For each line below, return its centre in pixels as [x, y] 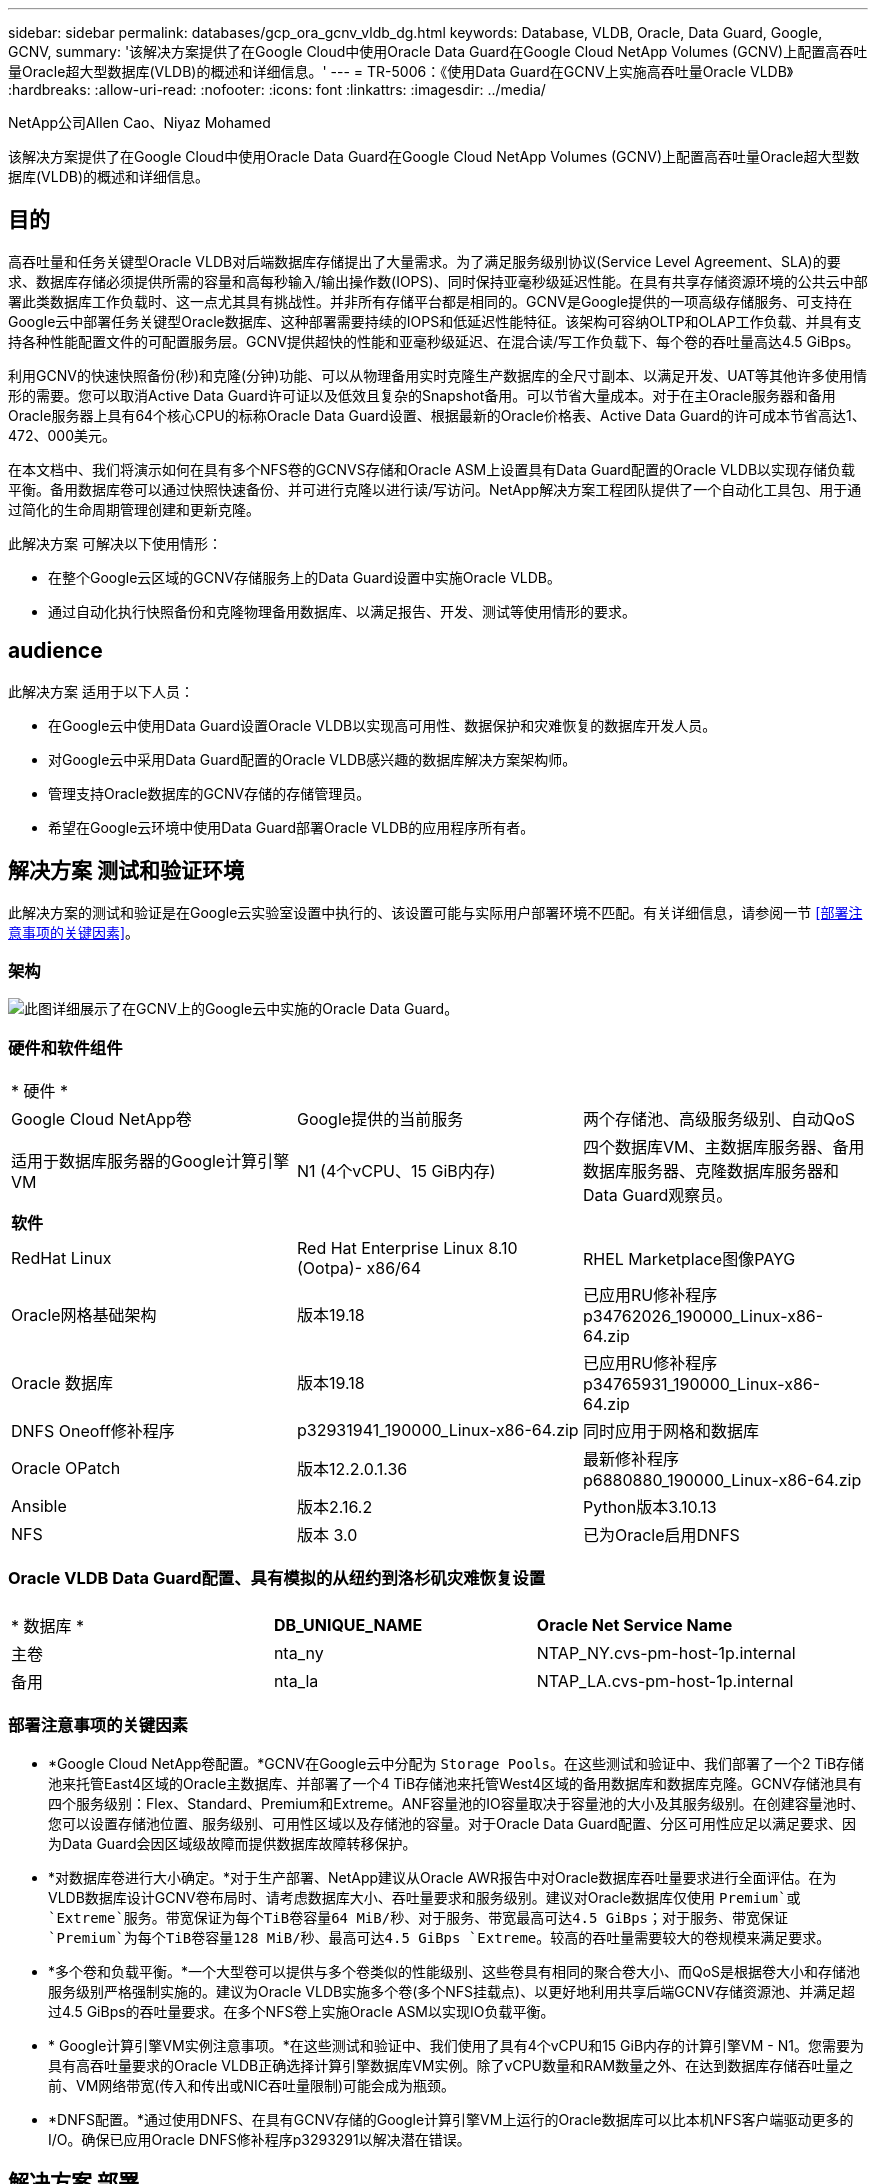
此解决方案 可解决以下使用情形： [115, 543]
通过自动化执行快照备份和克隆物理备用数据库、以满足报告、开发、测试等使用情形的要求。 [342, 611]
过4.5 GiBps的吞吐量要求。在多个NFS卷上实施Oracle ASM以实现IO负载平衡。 [301, 2011]
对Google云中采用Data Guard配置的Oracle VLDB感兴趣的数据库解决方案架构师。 [312, 759]
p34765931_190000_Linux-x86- [701, 1384]
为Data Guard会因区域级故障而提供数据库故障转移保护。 [232, 1843]
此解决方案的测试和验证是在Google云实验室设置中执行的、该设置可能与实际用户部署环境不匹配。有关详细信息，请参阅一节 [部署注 [435, 912]
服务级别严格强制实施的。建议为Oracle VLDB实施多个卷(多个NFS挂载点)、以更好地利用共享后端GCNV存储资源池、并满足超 [452, 1991]
